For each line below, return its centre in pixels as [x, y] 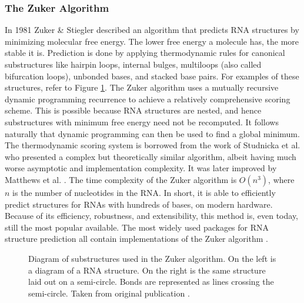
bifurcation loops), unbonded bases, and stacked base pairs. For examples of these [152, 76]
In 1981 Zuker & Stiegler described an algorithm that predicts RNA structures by [152, 30]
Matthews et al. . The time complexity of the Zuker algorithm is [121, 179]
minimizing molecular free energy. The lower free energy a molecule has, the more [152, 41]
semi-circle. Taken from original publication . [109, 293]
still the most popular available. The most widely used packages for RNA [137, 227]
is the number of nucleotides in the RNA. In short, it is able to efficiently [144, 192]
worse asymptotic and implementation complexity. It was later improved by [141, 168]
